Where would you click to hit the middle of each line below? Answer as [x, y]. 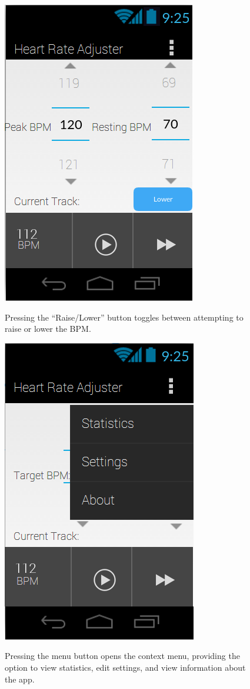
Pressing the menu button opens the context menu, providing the [122, 656]
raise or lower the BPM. [48, 329]
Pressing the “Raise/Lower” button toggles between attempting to [124, 317]
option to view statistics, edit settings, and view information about [125, 667]
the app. [20, 679]
